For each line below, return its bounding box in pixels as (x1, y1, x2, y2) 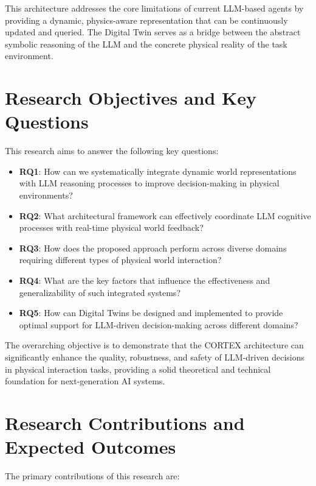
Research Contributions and (5, 410, 245, 435)
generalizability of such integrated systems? (19, 286, 180, 298)
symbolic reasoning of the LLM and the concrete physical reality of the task (5, 37, 287, 50)
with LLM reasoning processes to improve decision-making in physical (19, 177, 280, 189)
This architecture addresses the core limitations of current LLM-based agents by (5, 2, 304, 14)
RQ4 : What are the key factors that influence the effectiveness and (19, 274, 270, 287)
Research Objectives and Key (5, 85, 257, 110)
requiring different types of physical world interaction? (19, 253, 222, 266)
